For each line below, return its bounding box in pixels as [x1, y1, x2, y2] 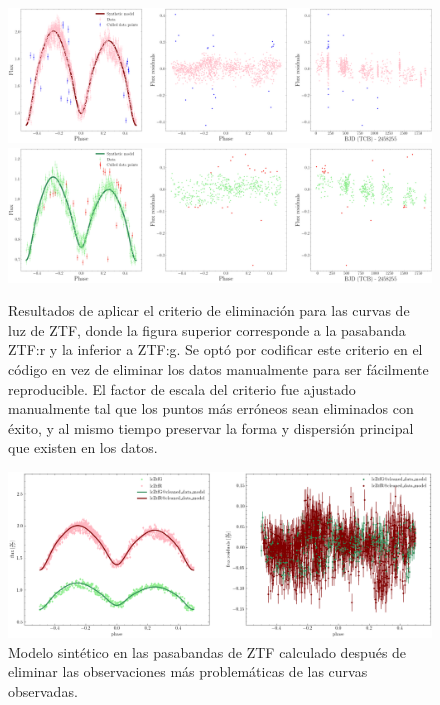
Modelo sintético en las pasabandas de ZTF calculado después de [8, 641, 407, 662]
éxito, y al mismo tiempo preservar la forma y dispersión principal [8, 417, 414, 438]
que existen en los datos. [8, 437, 158, 458]
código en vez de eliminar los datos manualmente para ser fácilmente [8, 358, 429, 379]
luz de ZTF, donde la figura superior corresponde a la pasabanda [8, 319, 406, 340]
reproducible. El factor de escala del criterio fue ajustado [8, 378, 356, 399]
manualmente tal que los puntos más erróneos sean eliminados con [8, 398, 414, 419]
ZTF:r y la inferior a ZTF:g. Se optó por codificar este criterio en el [8, 339, 423, 360]
